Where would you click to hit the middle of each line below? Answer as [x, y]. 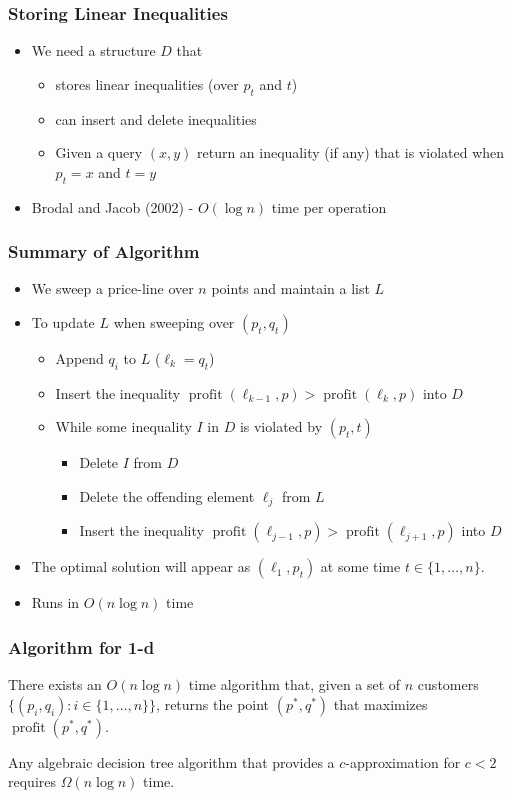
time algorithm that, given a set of [294, 684]
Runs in [55, 602]
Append [79, 358]
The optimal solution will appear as [141, 566]
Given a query [99, 152]
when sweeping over [174, 322]
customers [448, 684]
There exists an [55, 684]
